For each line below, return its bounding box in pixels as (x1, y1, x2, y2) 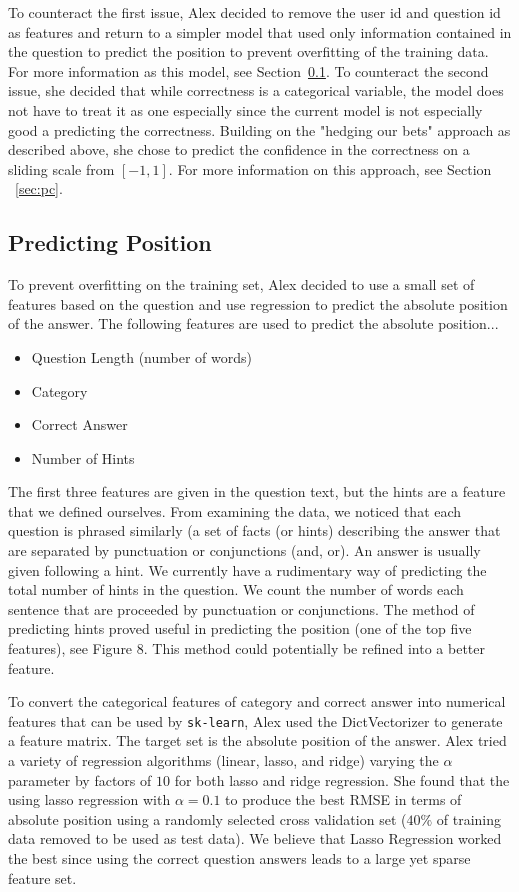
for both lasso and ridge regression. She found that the (174, 769, 510, 790)
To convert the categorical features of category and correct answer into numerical (8, 691, 506, 712)
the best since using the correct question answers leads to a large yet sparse (8, 848, 471, 869)
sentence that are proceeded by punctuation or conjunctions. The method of (8, 598, 475, 619)
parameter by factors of (8, 769, 152, 790)
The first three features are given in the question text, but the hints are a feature (8, 481, 506, 502)
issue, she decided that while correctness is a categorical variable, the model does (8, 80, 504, 101)
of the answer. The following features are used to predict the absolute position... (8, 313, 499, 334)
